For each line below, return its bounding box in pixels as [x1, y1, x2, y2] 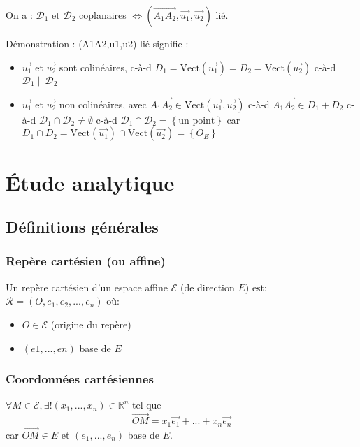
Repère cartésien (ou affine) [6, 252, 166, 270]
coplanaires [79, 8, 127, 22]
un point [178, 115, 215, 126]
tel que [131, 397, 161, 412]
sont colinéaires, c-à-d [59, 59, 152, 74]
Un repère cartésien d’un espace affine [6, 279, 168, 294]
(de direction [180, 279, 235, 294]
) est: [245, 279, 267, 294]
